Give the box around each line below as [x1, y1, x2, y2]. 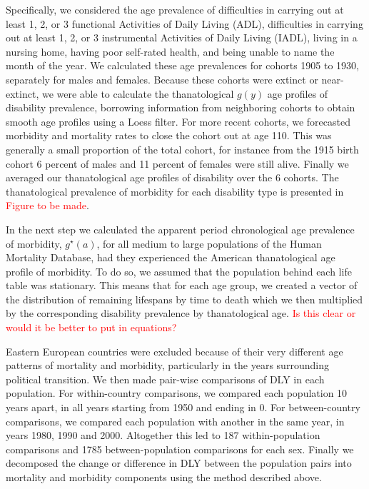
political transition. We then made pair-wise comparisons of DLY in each [6, 371, 325, 386]
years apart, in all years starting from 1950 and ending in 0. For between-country [6, 400, 360, 415]
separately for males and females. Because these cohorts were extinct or [6, 71, 318, 86]
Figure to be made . [6, 198, 89, 213]
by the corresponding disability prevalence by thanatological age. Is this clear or [6, 306, 356, 321]
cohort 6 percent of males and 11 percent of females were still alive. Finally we [6, 156, 349, 171]
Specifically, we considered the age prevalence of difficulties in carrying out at [6, 2, 344, 16]
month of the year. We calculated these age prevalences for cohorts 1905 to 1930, [6, 58, 359, 73]
